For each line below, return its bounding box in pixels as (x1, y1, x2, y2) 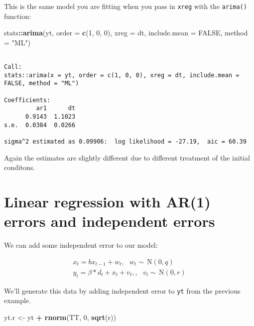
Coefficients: (4, 96, 51, 104)
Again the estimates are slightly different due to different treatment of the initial (4, 152, 250, 163)
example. (4, 295, 31, 306)
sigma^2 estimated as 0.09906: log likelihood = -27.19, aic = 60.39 (4, 138, 247, 145)
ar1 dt (36, 105, 76, 112)
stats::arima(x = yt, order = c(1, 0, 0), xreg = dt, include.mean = (4, 71, 240, 79)
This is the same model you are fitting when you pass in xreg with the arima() (4, 1, 247, 11)
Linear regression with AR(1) (4, 191, 211, 212)
